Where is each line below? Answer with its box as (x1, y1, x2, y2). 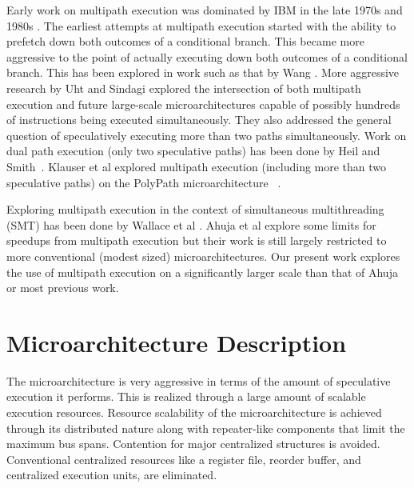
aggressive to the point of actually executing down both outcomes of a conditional (6, 48, 408, 65)
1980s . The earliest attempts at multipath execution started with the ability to (6, 17, 396, 34)
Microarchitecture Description (6, 326, 347, 358)
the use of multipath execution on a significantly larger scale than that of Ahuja (6, 263, 398, 280)
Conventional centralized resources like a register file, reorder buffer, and (6, 450, 361, 467)
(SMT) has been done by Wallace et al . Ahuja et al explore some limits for (6, 216, 376, 233)
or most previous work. (6, 279, 119, 296)
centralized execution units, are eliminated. (6, 466, 217, 483)
